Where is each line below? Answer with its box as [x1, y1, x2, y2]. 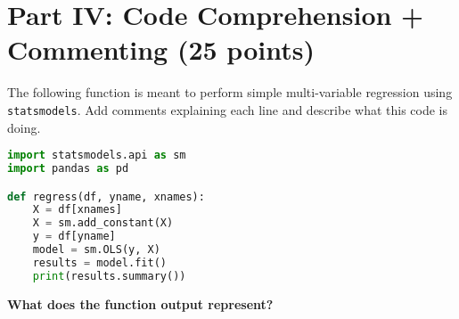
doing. [7, 118, 41, 136]
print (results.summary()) [32, 269, 186, 282]
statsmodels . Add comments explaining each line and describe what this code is [7, 100, 448, 119]
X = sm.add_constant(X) [32, 217, 174, 230]
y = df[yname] [32, 230, 116, 243]
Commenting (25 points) [7, 31, 315, 68]
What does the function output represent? [7, 294, 274, 313]
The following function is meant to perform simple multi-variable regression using [7, 83, 453, 102]
